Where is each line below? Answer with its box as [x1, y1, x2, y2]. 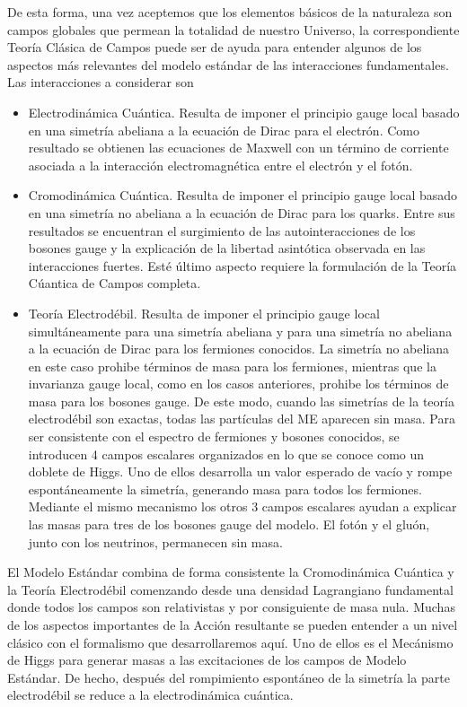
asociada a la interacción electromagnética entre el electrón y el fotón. [28, 155, 413, 174]
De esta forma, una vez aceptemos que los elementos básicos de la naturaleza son [7, 3, 453, 21]
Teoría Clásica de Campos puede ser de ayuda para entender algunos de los [7, 38, 422, 57]
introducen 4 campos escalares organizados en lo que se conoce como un [28, 444, 425, 463]
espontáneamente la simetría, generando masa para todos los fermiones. [28, 479, 422, 498]
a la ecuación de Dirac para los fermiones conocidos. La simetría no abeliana [28, 339, 450, 358]
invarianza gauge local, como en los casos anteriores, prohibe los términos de [28, 374, 449, 393]
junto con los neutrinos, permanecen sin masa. [28, 532, 283, 551]
